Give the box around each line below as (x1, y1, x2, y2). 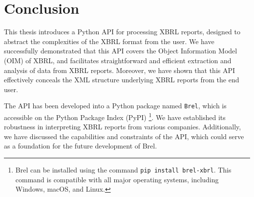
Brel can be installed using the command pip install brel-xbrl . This (15, 164, 232, 174)
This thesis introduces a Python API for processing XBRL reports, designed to (4, 26, 241, 37)
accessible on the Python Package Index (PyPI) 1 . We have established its (4, 110, 226, 122)
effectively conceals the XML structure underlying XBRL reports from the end (4, 74, 239, 85)
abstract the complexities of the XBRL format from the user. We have (4, 36, 214, 46)
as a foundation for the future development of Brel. (4, 141, 157, 151)
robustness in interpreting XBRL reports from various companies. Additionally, (4, 122, 241, 132)
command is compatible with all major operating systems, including (15, 174, 219, 184)
